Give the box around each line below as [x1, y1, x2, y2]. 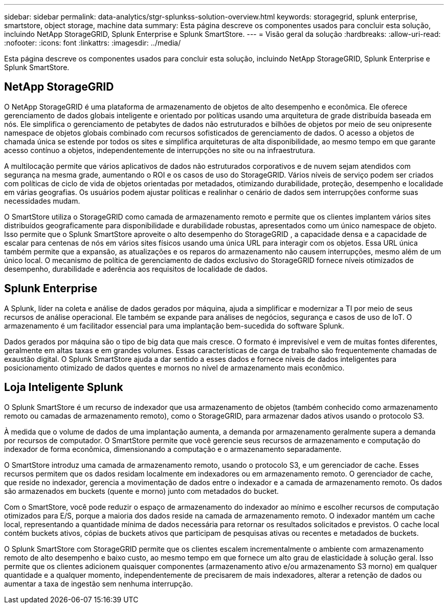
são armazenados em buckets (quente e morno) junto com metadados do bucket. [4, 486, 279, 495]
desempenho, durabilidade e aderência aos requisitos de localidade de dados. [4, 264, 268, 273]
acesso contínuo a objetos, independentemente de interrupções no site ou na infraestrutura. [4, 145, 316, 155]
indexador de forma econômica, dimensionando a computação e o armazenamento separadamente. [4, 444, 342, 453]
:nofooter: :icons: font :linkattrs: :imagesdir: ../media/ [4, 38, 181, 47]
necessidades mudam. [4, 196, 80, 205]
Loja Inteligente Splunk [4, 381, 123, 394]
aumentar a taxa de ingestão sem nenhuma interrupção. [4, 579, 193, 588]
